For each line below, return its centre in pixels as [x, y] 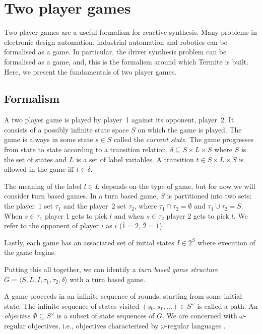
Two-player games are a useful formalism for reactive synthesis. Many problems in [131, 32]
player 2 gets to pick [198, 215]
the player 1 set [28, 206]
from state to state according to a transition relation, [86, 149]
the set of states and [36, 159]
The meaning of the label [43, 186]
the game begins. [30, 252]
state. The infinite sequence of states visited [72, 306]
